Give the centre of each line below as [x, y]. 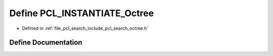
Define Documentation [46, 43]
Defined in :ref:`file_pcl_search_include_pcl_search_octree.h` [85, 28]
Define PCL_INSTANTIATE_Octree [82, 13]
